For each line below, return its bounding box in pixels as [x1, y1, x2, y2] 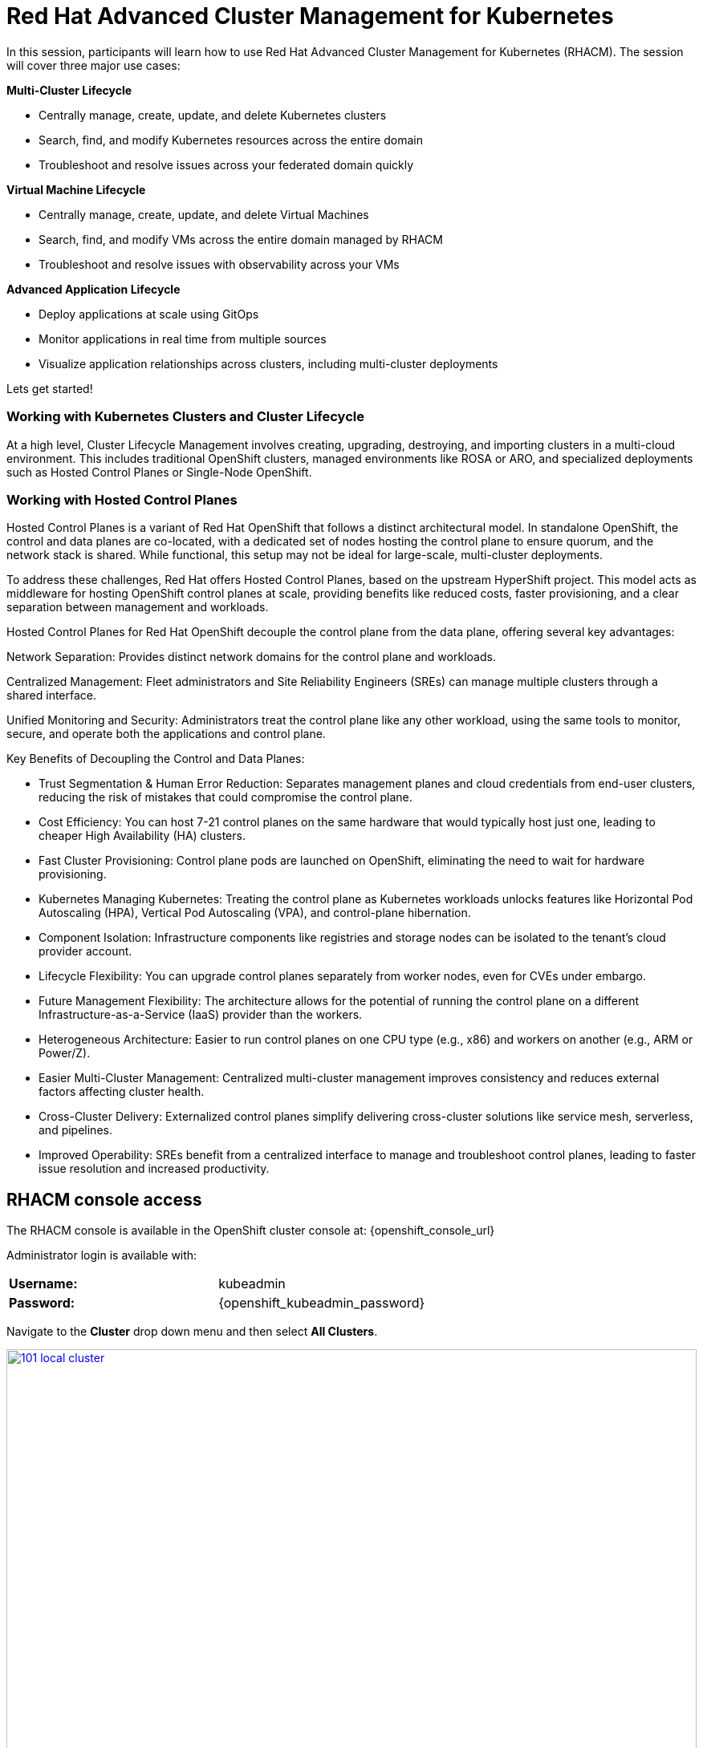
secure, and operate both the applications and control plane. [6, 727, 326, 741]
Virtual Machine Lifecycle [6, 182, 146, 197]
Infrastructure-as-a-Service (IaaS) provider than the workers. [39, 1008, 363, 1022]
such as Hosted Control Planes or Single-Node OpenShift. [6, 464, 312, 479]
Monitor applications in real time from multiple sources [39, 331, 327, 346]
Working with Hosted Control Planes [6, 491, 238, 508]
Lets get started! [6, 381, 93, 395]
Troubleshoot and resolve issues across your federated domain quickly [39, 157, 414, 172]
